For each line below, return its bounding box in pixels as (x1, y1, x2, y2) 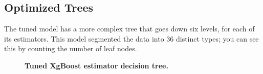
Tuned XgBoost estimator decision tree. (25, 60, 168, 70)
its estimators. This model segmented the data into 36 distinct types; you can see (4, 33, 259, 44)
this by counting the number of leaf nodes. (4, 43, 137, 54)
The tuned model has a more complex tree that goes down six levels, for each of (4, 23, 255, 34)
